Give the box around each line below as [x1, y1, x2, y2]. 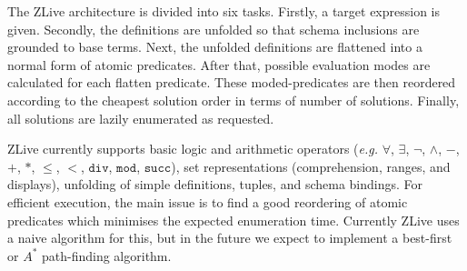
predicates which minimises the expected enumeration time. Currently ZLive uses [7, 210, 460, 229]
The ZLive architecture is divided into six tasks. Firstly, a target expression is [7, 2, 441, 20]
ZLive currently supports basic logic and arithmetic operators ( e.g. [7, 139, 379, 158]
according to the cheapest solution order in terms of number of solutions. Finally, [7, 90, 460, 109]
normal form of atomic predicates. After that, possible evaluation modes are [7, 55, 431, 74]
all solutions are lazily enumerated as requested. [7, 108, 274, 127]
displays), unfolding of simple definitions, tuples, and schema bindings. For [7, 175, 423, 194]
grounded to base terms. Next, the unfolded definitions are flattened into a [7, 37, 422, 56]
